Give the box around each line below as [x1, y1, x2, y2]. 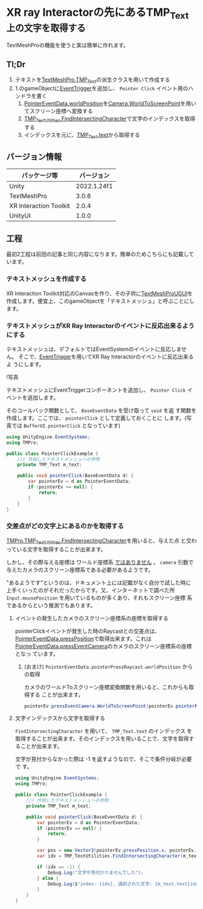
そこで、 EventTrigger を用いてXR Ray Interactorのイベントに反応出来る [18, 352, 194, 360]
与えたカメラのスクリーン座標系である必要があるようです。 [6, 566, 154, 573]
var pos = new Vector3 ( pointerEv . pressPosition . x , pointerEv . [37, 847, 197, 854]
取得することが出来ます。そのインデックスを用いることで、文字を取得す [14, 735, 195, 742]
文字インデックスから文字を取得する [14, 715, 106, 722]
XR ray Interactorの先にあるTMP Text [6, 5, 189, 21]
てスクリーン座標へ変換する [24, 107, 93, 115]
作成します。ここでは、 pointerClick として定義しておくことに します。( [6, 414, 187, 421]
